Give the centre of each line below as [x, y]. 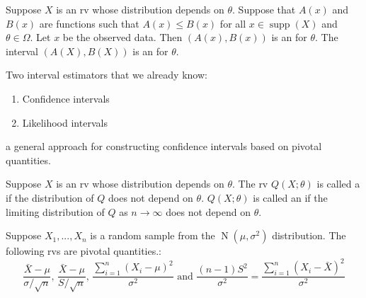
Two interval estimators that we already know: [107, 75]
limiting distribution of [55, 211]
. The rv [250, 184]
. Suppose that [264, 9]
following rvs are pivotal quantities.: [84, 251]
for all [233, 23]
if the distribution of [50, 197]
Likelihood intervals [65, 122]
